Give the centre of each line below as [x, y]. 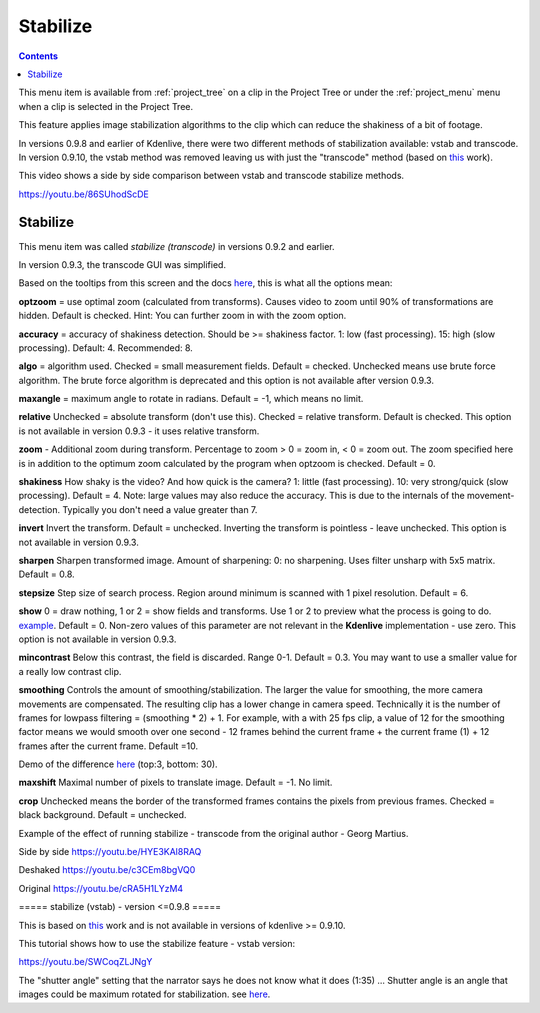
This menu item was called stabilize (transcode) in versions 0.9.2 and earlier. [176, 246]
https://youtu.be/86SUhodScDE [83, 194]
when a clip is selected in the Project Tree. [106, 106]
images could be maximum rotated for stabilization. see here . [144, 994]
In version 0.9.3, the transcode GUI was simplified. [122, 264]
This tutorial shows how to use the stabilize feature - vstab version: [156, 943]
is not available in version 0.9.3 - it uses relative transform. [139, 431]
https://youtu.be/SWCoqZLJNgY [85, 962]
